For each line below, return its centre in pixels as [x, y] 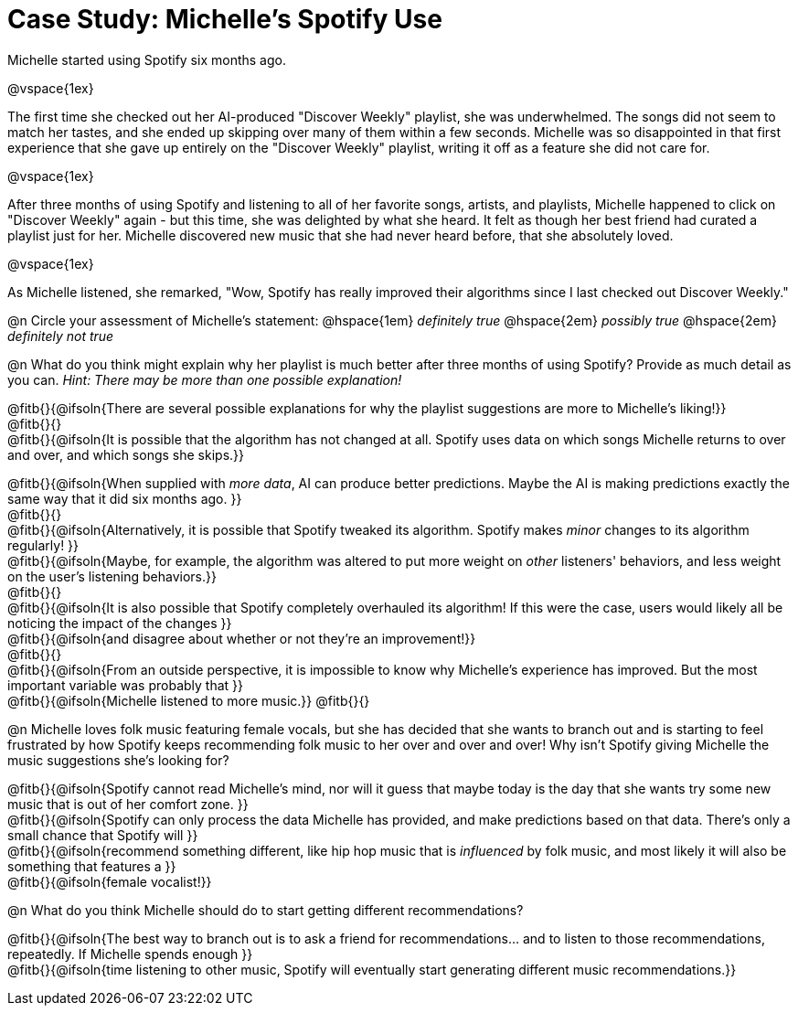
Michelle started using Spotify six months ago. [147, 59]
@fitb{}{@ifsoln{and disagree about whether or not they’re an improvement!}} [242, 638]
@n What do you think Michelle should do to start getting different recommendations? [266, 910]
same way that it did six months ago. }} [125, 498]
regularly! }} [43, 545]
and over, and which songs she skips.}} [126, 454]
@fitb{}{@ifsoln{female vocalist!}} [110, 881]
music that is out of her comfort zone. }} [128, 804]
